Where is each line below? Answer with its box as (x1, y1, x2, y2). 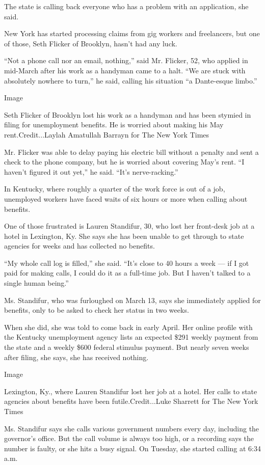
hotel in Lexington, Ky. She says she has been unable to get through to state (4, 230, 244, 241)
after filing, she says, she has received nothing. (4, 351, 149, 362)
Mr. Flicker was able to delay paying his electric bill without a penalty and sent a (4, 146, 259, 157)
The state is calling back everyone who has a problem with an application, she (4, 1, 249, 11)
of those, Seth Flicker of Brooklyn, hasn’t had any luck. (4, 38, 177, 48)
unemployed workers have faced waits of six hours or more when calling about (4, 193, 248, 204)
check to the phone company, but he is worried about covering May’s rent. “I (4, 156, 245, 167)
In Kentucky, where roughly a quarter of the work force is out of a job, (4, 183, 225, 194)
